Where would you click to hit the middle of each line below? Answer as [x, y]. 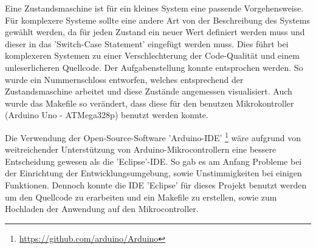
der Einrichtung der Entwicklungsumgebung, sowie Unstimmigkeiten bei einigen [153, 173]
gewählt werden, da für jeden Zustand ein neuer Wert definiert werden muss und [155, 32]
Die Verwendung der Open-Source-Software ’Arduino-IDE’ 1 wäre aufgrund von [153, 136]
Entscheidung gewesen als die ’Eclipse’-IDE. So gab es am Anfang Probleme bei [153, 161]
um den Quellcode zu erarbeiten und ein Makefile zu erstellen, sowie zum [141, 197]
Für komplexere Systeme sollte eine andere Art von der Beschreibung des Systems [158, 20]
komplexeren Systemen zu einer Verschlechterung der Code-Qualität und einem [152, 55]
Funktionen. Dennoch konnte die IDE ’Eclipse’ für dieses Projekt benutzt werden [156, 184]
